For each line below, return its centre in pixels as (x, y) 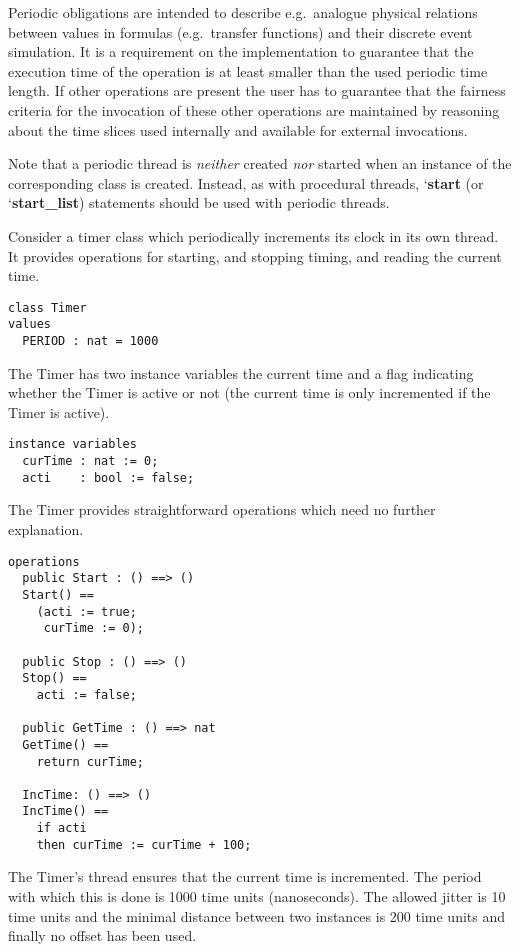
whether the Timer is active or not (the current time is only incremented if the (249, 392)
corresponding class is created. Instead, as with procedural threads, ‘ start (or (246, 182)
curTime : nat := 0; (90, 461)
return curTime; (90, 761)
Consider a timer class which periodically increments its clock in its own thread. (253, 235)
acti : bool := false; (108, 477)
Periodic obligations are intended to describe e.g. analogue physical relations (243, 12)
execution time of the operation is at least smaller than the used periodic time (248, 70)
